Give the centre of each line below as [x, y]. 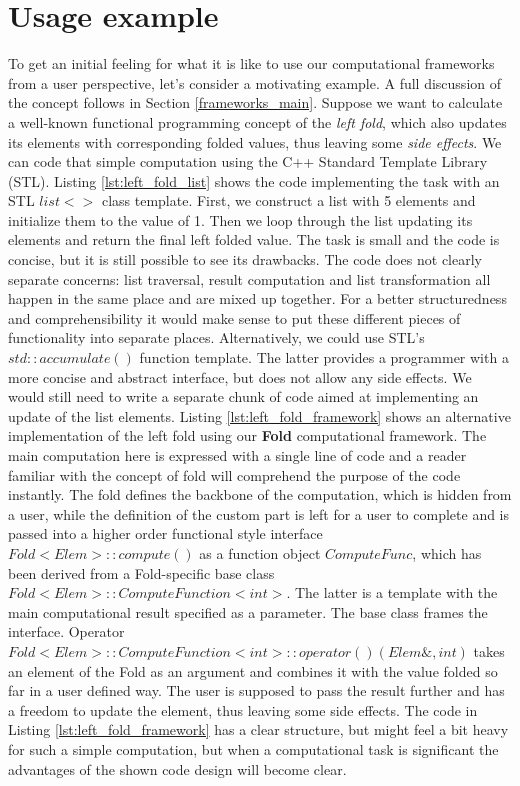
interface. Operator [66, 631]
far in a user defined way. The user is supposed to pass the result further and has [256, 690]
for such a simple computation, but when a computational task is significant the [253, 748]
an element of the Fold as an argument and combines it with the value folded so [253, 670]
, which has [447, 552]
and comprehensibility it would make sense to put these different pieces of [234, 317]
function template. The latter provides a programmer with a [324, 357]
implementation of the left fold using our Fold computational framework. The [247, 435]
